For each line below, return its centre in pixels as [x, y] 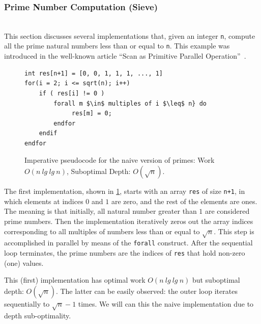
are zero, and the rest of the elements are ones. [184, 201]
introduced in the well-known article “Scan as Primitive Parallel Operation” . [125, 56]
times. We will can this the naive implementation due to [166, 303]
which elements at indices [44, 201]
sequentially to [27, 303]
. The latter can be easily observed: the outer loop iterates [147, 291]
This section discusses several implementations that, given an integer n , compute [130, 35]
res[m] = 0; [92, 114]
